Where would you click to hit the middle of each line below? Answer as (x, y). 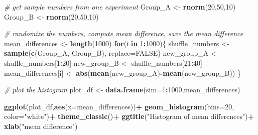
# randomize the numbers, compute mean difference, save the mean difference (124, 33)
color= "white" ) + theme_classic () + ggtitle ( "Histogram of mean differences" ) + (129, 116)
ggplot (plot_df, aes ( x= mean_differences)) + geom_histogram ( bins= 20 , (119, 106)
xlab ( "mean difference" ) (41, 126)
